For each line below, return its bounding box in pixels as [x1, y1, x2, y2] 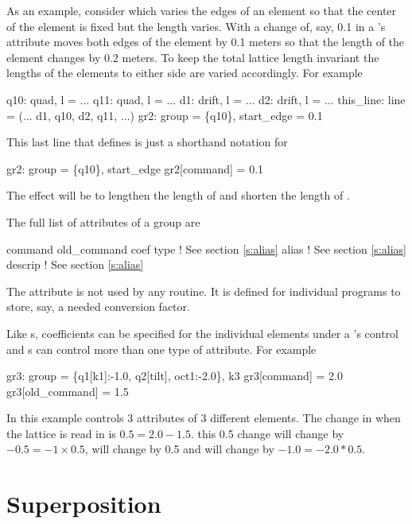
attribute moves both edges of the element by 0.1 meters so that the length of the [6, 33, 405, 50]
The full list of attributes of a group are [6, 213, 200, 230]
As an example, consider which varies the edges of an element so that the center [6, 2, 397, 18]
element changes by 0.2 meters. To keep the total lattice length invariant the [6, 49, 379, 65]
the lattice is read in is [6, 425, 116, 441]
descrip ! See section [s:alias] [6, 256, 144, 273]
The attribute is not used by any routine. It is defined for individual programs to [6, 282, 401, 299]
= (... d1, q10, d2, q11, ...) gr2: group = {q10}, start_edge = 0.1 [6, 107, 323, 123]
